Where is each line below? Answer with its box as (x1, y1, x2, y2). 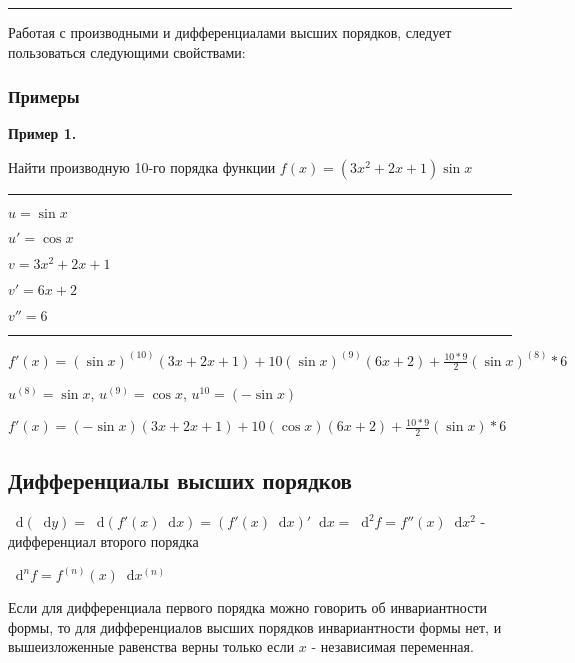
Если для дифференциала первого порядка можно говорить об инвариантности (8, 597, 487, 618)
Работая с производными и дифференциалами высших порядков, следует (8, 22, 452, 42)
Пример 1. (8, 123, 77, 144)
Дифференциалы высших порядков (8, 464, 352, 495)
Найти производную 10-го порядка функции (8, 157, 276, 177)
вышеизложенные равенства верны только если (8, 636, 295, 657)
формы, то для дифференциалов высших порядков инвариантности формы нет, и (8, 616, 502, 637)
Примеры (8, 84, 80, 109)
